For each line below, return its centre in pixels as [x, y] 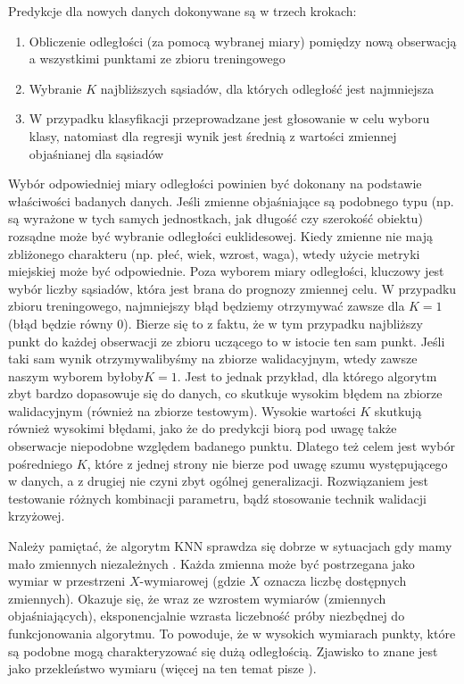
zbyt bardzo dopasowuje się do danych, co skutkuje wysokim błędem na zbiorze [225, 393]
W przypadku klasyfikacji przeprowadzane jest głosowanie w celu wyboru [229, 118]
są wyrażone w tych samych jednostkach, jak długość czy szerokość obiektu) [215, 218]
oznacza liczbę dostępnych [335, 581]
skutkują [398, 410]
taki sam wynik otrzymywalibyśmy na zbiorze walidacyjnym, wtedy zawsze [213, 359]
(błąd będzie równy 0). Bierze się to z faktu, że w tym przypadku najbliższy [215, 323]
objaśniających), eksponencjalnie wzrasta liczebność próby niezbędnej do [207, 616]
